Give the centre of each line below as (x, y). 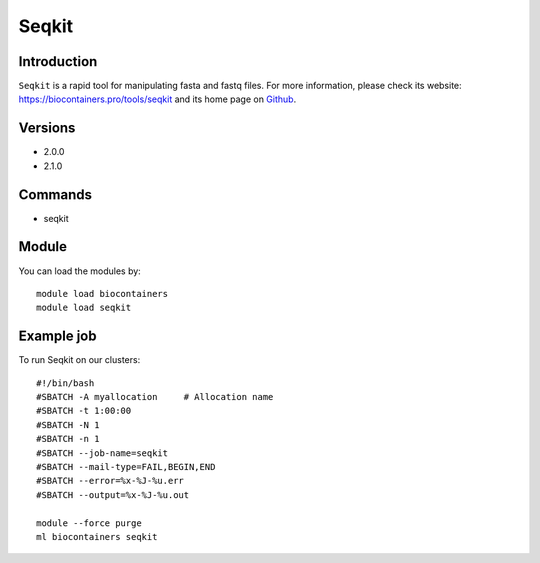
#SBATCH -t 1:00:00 (84, 411)
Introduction (58, 61)
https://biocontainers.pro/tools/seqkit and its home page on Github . (157, 99)
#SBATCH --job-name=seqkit (102, 453)
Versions (47, 128)
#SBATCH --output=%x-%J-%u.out (113, 494)
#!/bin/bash (65, 383)
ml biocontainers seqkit (97, 536)
